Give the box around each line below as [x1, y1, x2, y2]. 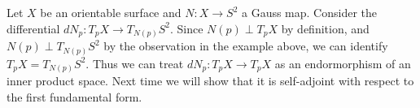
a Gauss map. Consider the [241, 4, 377, 20]
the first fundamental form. [7, 88, 142, 105]
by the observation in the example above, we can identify [103, 37, 388, 54]
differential [7, 19, 60, 37]
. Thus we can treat [85, 54, 184, 71]
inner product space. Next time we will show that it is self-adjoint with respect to [7, 72, 414, 89]
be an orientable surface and [40, 4, 182, 20]
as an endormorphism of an [274, 54, 411, 71]
